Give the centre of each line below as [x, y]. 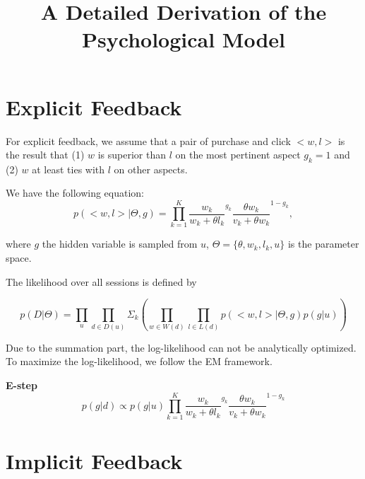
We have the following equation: [75, 193]
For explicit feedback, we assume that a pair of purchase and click [148, 140]
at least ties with [68, 169]
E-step [22, 385]
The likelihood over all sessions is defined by [101, 281]
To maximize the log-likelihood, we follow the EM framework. [139, 361]
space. [19, 257]
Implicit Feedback [94, 461]
